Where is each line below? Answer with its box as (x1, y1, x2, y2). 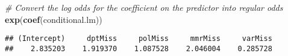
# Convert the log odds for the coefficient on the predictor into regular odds (5, 1, 283, 13)
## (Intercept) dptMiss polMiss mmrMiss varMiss (5, 34, 272, 43)
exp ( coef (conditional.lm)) (5, 13, 102, 25)
